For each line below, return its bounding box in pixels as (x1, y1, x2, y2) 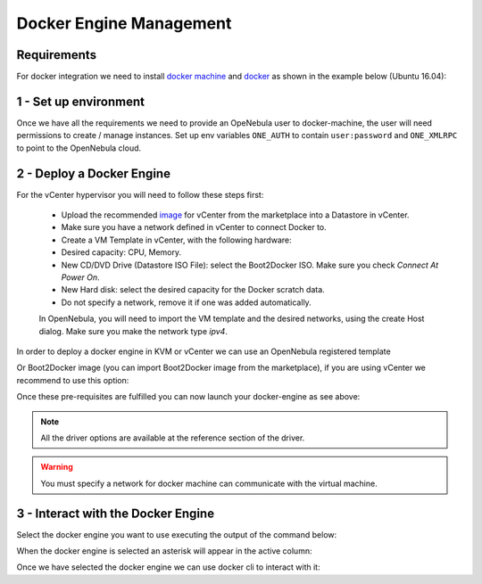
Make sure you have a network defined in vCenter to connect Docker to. (61, 222, 328, 233)
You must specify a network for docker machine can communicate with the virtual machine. (40, 478, 378, 489)
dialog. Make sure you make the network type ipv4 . (38, 325, 228, 336)
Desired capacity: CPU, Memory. (61, 247, 182, 258)
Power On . (61, 272, 100, 283)
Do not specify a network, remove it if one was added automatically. (61, 297, 312, 308)
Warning (40, 462, 73, 473)
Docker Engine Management (16, 13, 232, 33)
